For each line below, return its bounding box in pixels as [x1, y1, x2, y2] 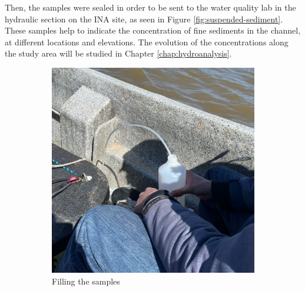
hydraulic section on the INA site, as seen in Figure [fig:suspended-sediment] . [5, 12, 283, 25]
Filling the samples [52, 275, 120, 287]
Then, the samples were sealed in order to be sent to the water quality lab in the [5, 1, 296, 13]
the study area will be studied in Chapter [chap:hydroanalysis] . [5, 47, 232, 59]
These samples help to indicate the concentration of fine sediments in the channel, [5, 24, 301, 37]
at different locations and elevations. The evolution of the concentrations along [5, 35, 289, 48]
